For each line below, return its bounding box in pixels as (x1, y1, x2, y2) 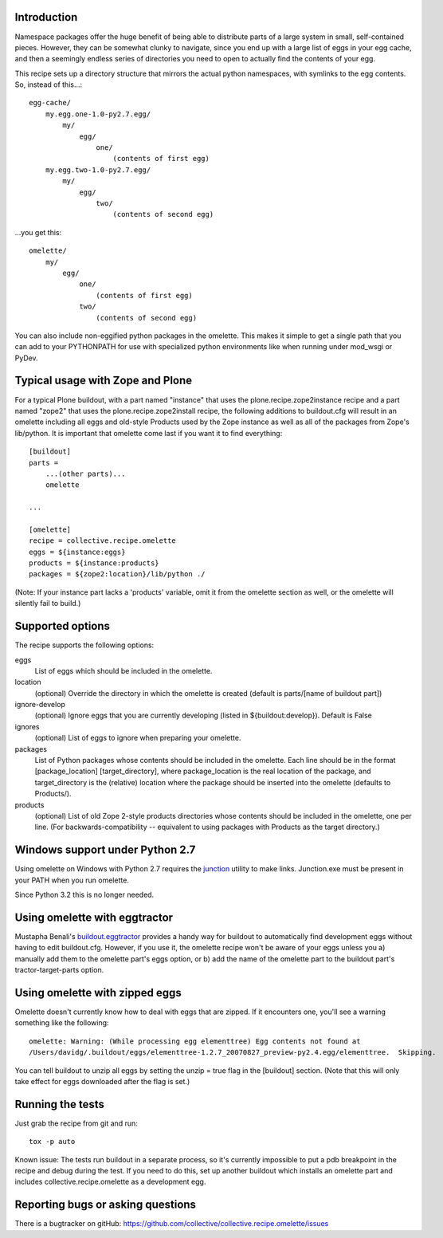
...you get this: (14, 227, 62, 237)
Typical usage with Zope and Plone (14, 374, 193, 387)
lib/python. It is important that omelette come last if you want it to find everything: (14, 428, 283, 438)
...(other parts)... (45, 469, 126, 478)
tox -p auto (29, 1137, 76, 1146)
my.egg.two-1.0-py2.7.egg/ (45, 165, 151, 175)
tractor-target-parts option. (14, 965, 104, 975)
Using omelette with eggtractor (14, 910, 174, 924)
